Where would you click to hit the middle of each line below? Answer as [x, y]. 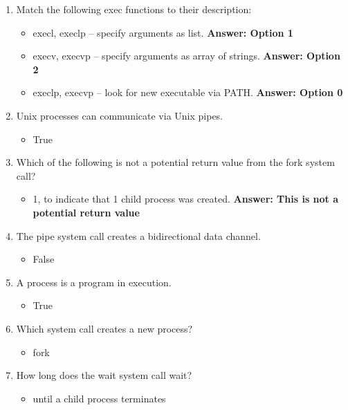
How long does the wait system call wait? [104, 375]
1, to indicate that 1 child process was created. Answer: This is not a [186, 199]
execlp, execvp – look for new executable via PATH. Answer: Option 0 [188, 92]
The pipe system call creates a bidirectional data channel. [138, 235]
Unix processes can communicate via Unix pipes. [120, 115]
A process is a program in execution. [94, 282]
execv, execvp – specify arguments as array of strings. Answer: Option [186, 56]
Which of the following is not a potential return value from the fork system [175, 162]
